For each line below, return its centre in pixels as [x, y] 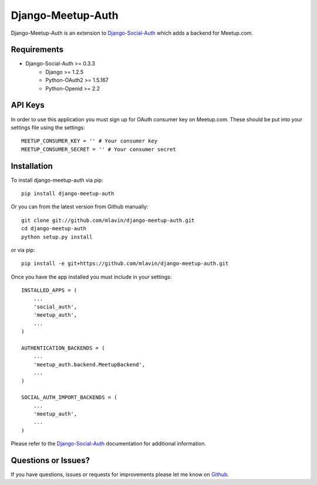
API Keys [28, 105]
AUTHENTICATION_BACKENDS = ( [63, 348]
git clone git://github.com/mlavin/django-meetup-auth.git [108, 220]
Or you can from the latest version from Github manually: [80, 207]
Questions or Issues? [50, 460]
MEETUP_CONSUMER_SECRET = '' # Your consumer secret [99, 149]
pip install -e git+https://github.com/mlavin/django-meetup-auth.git [125, 264]
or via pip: [23, 250]
